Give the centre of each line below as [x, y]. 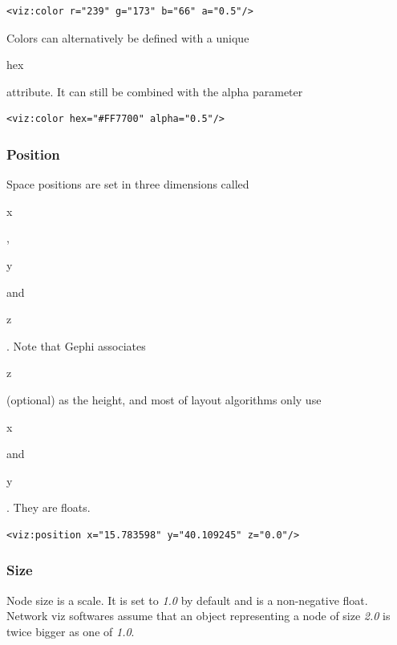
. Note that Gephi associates [76, 345]
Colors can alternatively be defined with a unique [128, 37]
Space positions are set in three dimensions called [128, 184]
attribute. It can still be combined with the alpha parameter [155, 91]
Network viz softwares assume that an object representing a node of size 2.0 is [198, 616]
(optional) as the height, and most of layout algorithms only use [164, 399]
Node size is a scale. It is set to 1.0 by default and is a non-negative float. [187, 600]
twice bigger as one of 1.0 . [71, 631]
